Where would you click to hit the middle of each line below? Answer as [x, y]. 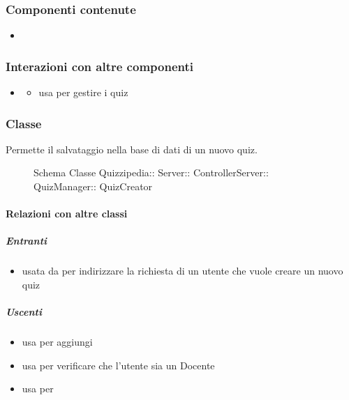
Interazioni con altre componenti [99, 66]
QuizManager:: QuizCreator [93, 186]
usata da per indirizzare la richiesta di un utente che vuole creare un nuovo [183, 271]
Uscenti [24, 312]
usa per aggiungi [57, 342]
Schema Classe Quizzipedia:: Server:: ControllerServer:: [151, 172]
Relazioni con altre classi [67, 214]
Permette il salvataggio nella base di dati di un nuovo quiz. [132, 149]
